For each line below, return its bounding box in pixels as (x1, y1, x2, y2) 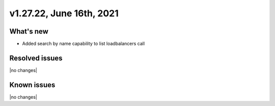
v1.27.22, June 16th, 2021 (9, 8, 119, 19)
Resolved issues (9, 54, 63, 62)
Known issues (9, 81, 56, 89)
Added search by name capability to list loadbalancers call (22, 41, 145, 47)
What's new (9, 27, 48, 36)
